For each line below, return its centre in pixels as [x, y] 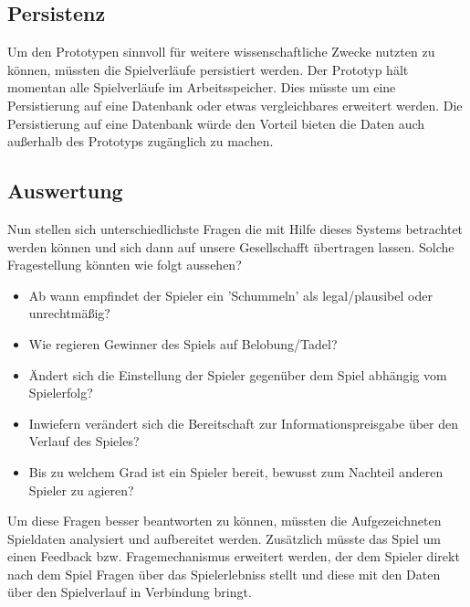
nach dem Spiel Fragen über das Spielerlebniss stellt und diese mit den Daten [224, 574]
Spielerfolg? [61, 393]
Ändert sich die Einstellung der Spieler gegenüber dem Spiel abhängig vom [238, 374]
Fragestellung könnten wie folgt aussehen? [125, 265]
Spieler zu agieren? [81, 490]
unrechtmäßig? [69, 313]
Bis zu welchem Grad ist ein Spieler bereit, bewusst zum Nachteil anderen [236, 471]
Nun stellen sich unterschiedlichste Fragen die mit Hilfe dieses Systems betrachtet [235, 228]
